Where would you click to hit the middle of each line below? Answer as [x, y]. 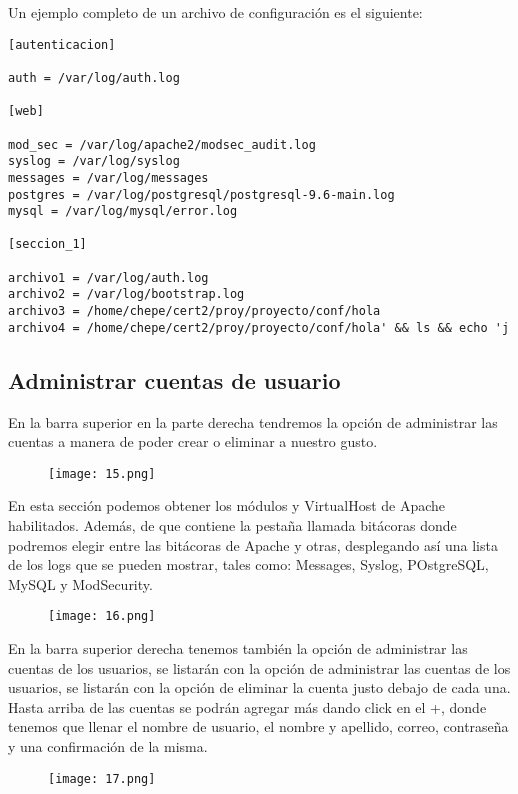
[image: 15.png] [102, 473]
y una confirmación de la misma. [108, 746]
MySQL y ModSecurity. [80, 583]
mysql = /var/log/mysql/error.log [123, 211]
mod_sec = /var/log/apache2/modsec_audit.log [162, 144]
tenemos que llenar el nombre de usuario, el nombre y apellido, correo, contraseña [258, 726]
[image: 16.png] [102, 616]
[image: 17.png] [102, 778]
